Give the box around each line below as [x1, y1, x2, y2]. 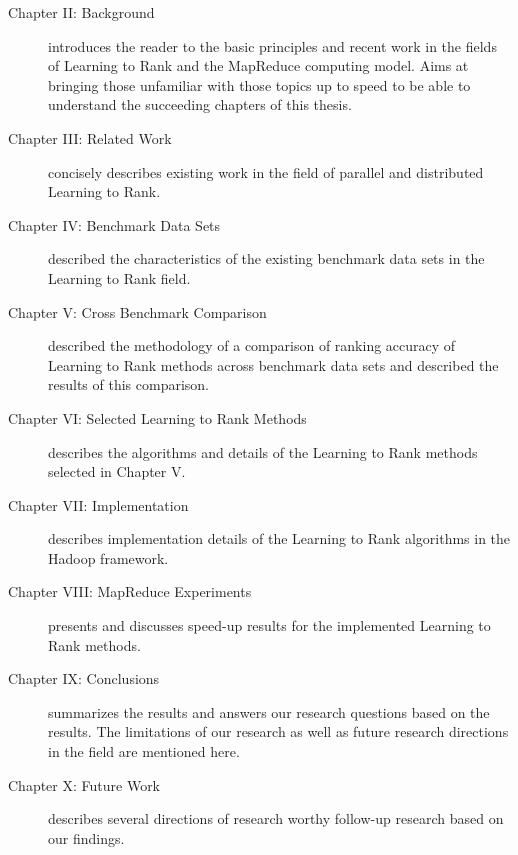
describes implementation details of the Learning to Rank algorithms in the [48, 528, 511, 549]
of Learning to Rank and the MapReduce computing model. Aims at [48, 55, 469, 76]
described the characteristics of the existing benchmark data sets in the [48, 248, 485, 269]
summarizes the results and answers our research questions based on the [48, 701, 490, 722]
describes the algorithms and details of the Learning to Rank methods [48, 441, 478, 462]
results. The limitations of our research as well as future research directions [48, 721, 509, 742]
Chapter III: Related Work [8, 127, 172, 148]
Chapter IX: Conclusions [8, 668, 160, 689]
